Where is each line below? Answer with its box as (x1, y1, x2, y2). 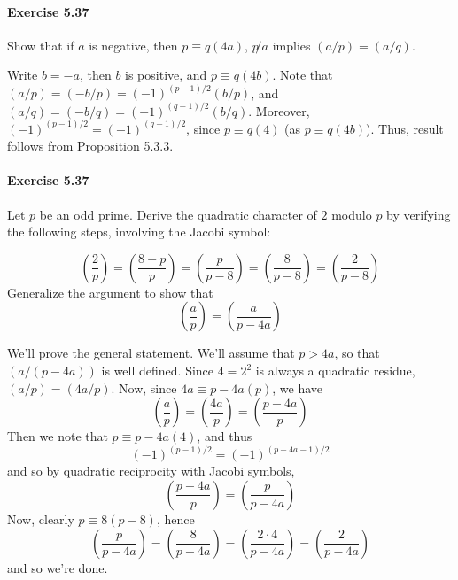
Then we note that (7, 427, 108, 445)
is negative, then (89, 35, 178, 54)
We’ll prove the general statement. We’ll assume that (7, 344, 295, 362)
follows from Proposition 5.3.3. (7, 136, 174, 155)
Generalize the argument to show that (7, 282, 213, 301)
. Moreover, (248, 101, 310, 120)
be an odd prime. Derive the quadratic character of (39, 205, 317, 223)
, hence (156, 509, 195, 528)
